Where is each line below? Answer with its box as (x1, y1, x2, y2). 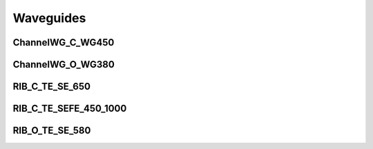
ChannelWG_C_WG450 (12, 37, 115, 48)
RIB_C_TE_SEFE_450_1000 (12, 103, 127, 115)
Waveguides (12, 10, 86, 26)
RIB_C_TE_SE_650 (12, 81, 91, 92)
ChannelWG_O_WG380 (12, 59, 115, 70)
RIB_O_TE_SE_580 (12, 125, 91, 137)
